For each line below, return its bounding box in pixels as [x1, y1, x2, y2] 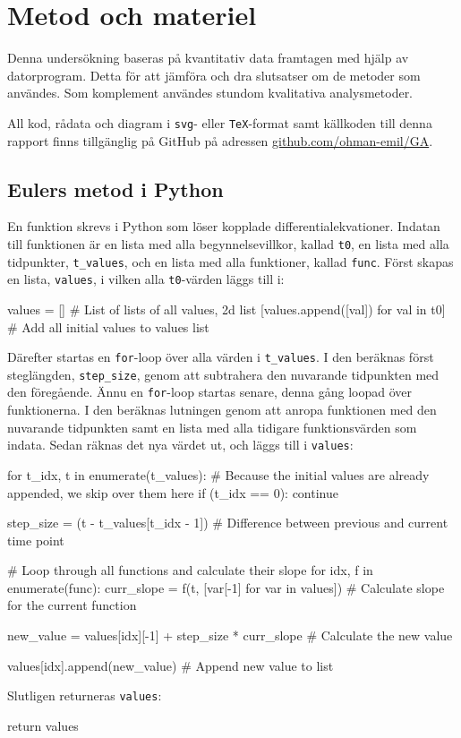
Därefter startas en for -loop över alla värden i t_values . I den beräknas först [7, 348, 434, 366]
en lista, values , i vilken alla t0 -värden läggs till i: [7, 270, 285, 288]
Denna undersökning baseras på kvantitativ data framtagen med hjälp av [7, 48, 409, 67]
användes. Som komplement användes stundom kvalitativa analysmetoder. [7, 83, 414, 102]
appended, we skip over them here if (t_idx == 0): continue [7, 483, 338, 502]
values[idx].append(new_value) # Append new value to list [7, 656, 334, 674]
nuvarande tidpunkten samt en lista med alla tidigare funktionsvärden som [7, 417, 417, 436]
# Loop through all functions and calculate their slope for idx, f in [7, 561, 373, 579]
